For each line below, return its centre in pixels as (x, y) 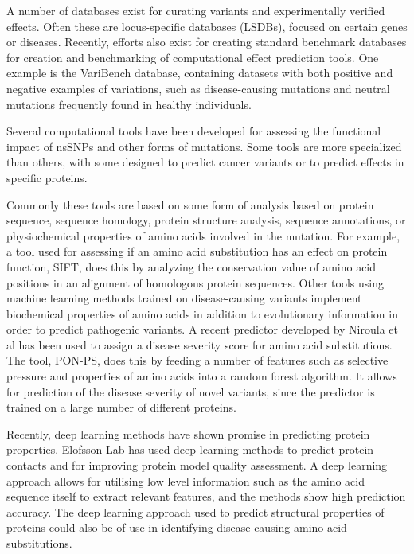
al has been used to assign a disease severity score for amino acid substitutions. (199, 344)
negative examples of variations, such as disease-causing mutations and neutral (198, 88)
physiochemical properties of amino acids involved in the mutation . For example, (203, 235)
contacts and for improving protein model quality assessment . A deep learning (197, 465)
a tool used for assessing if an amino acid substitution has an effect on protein (197, 251)
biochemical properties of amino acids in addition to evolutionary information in (202, 313)
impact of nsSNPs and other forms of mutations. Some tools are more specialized (204, 146)
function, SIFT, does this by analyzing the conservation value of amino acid (191, 266)
